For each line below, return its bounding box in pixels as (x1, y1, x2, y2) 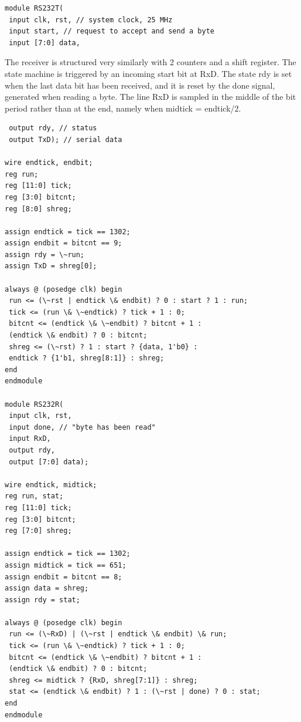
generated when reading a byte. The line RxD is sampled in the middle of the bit (5, 90, 296, 103)
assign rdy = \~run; (5, 250, 85, 259)
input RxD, (9, 434, 51, 443)
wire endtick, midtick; (5, 480, 97, 489)
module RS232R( (5, 400, 64, 409)
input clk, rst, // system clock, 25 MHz (9, 15, 173, 24)
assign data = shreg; (5, 584, 89, 593)
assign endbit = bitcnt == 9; (5, 239, 122, 248)
